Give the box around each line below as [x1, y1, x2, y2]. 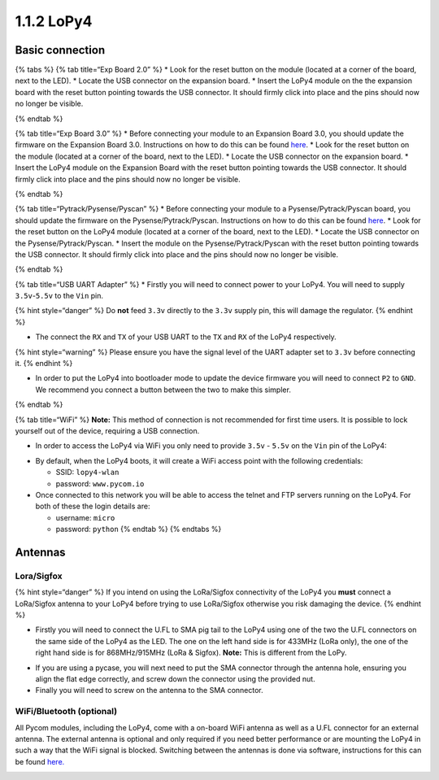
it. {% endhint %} [15, 359, 73, 368]
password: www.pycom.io [55, 478, 145, 488]
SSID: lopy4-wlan [55, 468, 120, 477]
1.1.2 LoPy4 [15, 12, 93, 30]
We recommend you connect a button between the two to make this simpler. [35, 385, 292, 394]
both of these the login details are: [35, 501, 150, 512]
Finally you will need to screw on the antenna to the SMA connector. [35, 686, 263, 695]
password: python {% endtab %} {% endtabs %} [55, 525, 222, 534]
